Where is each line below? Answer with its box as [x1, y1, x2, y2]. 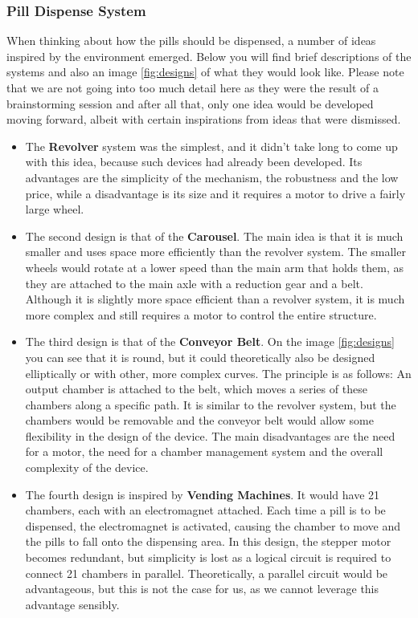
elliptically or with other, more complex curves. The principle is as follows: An [25, 364, 412, 381]
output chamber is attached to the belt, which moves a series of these [25, 380, 367, 397]
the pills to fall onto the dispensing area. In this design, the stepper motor [25, 533, 391, 550]
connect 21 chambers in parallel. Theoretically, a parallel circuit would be [25, 564, 388, 581]
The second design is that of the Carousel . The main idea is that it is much [25, 227, 404, 244]
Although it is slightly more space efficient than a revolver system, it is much [25, 291, 405, 307]
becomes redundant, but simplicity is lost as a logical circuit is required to [25, 549, 391, 566]
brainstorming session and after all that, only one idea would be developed [6, 95, 374, 112]
